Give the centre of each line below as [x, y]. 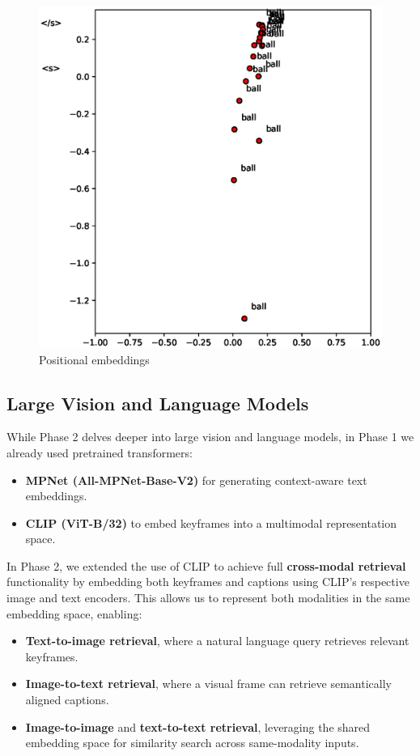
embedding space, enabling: [74, 613]
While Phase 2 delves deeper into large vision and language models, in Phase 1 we [210, 437]
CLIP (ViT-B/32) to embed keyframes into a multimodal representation [211, 522]
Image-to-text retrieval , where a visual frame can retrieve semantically [208, 684]
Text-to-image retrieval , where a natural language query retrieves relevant [217, 641]
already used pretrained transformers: [100, 452]
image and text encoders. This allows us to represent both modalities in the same [208, 598]
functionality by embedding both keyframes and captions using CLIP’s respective [208, 582]
